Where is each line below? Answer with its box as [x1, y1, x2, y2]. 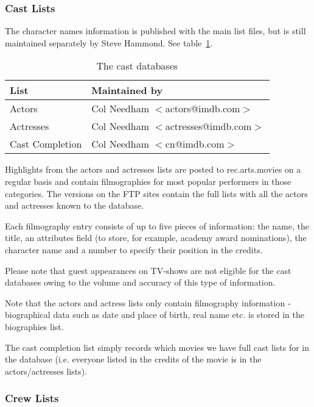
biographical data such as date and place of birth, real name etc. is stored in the [5, 308, 305, 321]
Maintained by [91, 83, 163, 98]
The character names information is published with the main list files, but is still [5, 24, 306, 37]
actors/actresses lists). [5, 364, 88, 377]
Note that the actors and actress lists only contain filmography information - [5, 296, 291, 309]
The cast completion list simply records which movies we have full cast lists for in [5, 340, 309, 353]
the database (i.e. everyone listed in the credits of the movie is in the [5, 353, 262, 366]
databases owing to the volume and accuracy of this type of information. [5, 276, 276, 289]
